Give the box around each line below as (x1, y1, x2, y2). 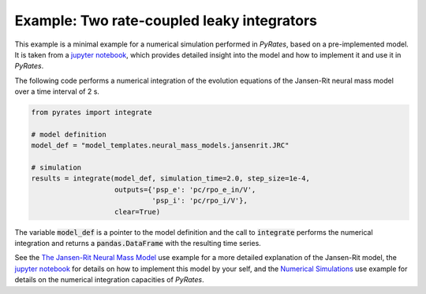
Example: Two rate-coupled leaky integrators (14, 12, 318, 29)
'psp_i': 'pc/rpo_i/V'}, (151, 196, 248, 205)
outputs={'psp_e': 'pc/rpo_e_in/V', (114, 185, 256, 194)
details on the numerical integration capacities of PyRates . (14, 275, 204, 285)
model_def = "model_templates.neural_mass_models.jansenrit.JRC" (31, 141, 290, 150)
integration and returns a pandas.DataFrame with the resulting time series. (14, 238, 262, 247)
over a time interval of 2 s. (14, 87, 100, 96)
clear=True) (114, 207, 161, 216)
